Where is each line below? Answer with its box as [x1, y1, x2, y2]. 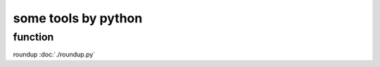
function [13, 31, 54, 43]
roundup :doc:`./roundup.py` [13, 50, 96, 59]
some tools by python [13, 10, 143, 26]
